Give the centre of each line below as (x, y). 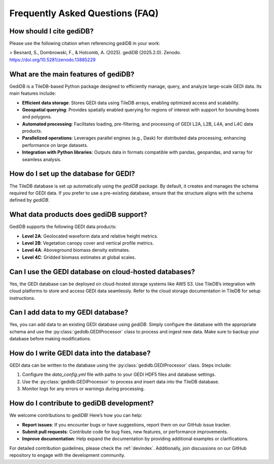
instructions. (22, 298)
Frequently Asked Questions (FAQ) (84, 13)
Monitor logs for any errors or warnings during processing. (83, 389)
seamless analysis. (42, 159)
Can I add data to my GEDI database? (69, 312)
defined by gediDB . (30, 200)
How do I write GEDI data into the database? (80, 353)
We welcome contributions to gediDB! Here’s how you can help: (76, 415)
